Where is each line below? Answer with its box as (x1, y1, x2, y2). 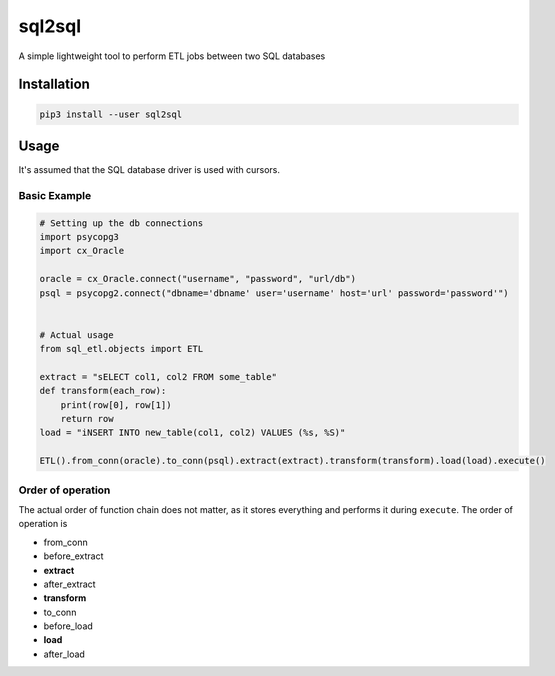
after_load (43, 648, 85, 660)
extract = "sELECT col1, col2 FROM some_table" (39, 371, 277, 382)
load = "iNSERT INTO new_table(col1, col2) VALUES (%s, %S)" (39, 427, 346, 439)
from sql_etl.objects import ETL (39, 343, 204, 355)
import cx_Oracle (39, 245, 125, 257)
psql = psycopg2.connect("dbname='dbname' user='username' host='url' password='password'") (39, 287, 509, 299)
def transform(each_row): (39, 385, 167, 397)
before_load (43, 620, 94, 632)
